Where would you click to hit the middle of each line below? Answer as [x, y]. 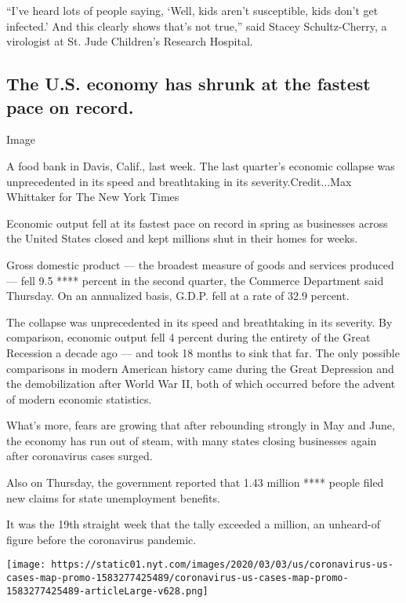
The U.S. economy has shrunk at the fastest [188, 84]
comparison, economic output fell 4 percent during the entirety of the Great [188, 337]
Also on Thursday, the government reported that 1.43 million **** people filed [195, 482]
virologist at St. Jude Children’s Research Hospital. [130, 41]
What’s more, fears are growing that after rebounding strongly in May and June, [201, 425]
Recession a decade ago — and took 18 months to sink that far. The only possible [203, 352]
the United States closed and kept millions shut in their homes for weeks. [182, 238]
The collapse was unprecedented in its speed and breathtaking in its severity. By [199, 322]
